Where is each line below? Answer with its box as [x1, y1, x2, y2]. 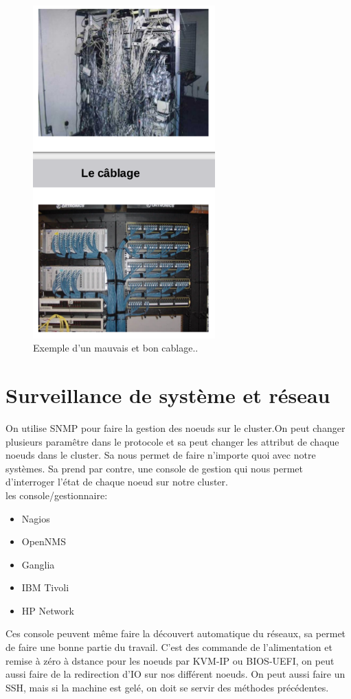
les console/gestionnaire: [5, 488, 108, 502]
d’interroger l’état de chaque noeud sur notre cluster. [5, 474, 228, 489]
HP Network [21, 603, 74, 617]
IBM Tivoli [21, 580, 69, 595]
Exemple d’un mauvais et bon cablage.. [33, 341, 199, 355]
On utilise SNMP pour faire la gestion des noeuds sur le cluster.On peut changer [5, 420, 346, 435]
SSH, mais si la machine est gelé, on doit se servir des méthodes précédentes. [5, 680, 329, 694]
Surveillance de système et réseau [5, 381, 330, 409]
